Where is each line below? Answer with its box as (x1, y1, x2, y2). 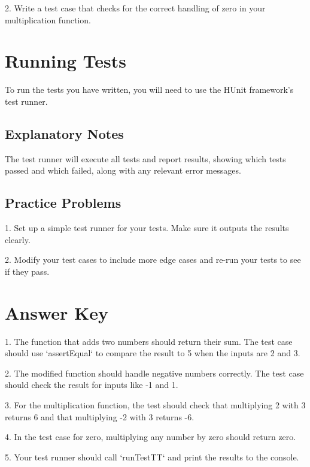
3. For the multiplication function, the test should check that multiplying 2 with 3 (5, 398, 306, 411)
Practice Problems (5, 193, 121, 212)
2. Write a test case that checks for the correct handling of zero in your (5, 2, 266, 14)
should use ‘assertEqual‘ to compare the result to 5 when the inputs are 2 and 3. (5, 347, 300, 359)
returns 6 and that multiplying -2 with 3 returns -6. (5, 410, 194, 423)
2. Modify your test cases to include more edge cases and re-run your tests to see (5, 253, 301, 266)
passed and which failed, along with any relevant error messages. (5, 164, 241, 177)
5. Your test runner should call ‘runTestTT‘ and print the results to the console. (5, 450, 299, 463)
